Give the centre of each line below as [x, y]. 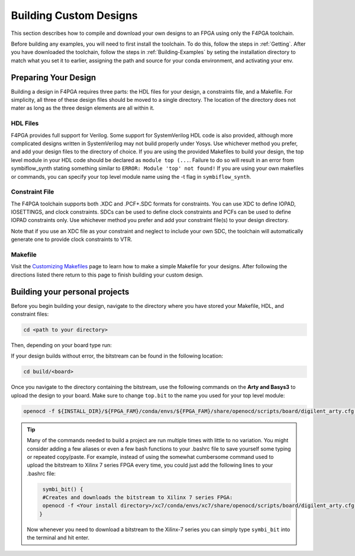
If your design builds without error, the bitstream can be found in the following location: [117, 356]
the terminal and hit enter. [58, 538]
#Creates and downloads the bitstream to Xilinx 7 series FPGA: [138, 498]
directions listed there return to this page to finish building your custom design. [107, 275]
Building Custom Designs [75, 15]
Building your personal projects [70, 292]
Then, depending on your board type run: [62, 345]
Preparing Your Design [54, 77]
